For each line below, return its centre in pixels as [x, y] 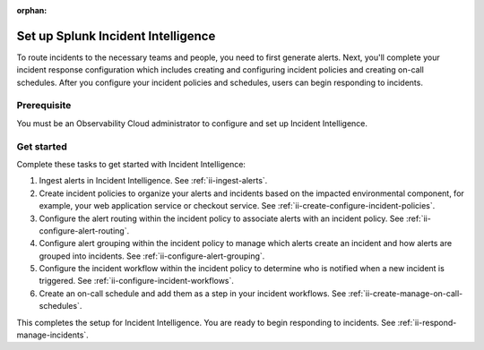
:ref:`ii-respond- [427, 322]
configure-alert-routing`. [84, 230]
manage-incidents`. [52, 335]
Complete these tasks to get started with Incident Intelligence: [131, 164]
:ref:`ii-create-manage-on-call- [406, 293]
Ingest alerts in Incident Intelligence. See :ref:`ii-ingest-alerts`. [153, 181]
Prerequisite [44, 106]
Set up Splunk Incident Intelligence [116, 36]
